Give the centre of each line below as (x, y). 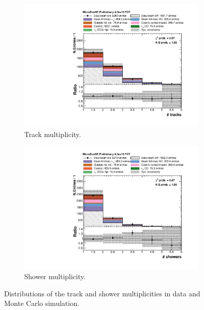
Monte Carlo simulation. (42, 303)
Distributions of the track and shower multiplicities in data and (102, 293)
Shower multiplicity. (55, 276)
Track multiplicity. (53, 134)
